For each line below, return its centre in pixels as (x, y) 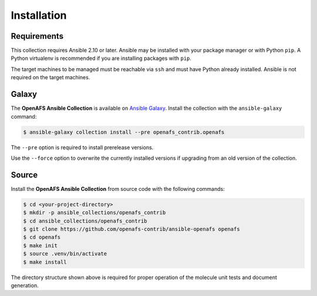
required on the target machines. (50, 78)
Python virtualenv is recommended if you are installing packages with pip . (101, 58)
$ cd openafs (42, 237)
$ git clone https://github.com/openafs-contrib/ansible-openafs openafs (131, 229)
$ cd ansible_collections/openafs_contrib (85, 221)
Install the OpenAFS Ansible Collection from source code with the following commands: (118, 189)
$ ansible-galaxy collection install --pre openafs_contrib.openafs (124, 132)
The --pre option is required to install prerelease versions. (82, 147)
